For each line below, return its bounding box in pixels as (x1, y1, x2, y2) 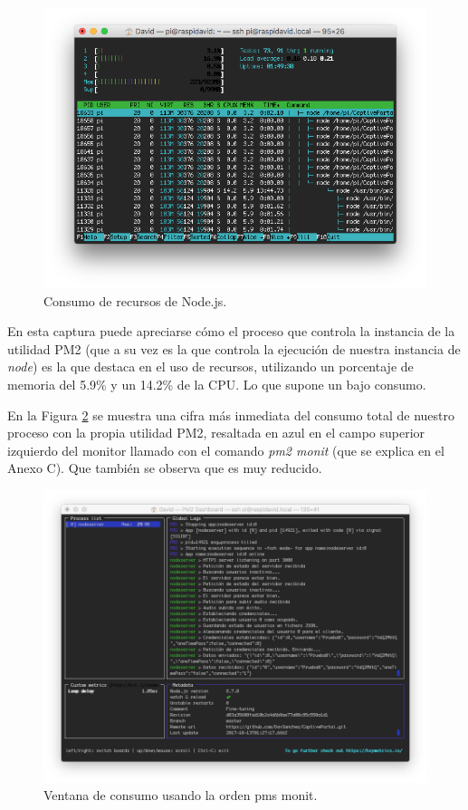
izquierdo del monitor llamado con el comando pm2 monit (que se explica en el (7, 440, 444, 459)
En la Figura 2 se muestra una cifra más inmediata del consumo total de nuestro (7, 405, 455, 424)
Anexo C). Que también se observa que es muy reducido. (7, 458, 322, 477)
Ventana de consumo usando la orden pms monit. (43, 786, 318, 805)
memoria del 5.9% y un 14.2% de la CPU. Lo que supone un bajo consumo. (7, 375, 426, 393)
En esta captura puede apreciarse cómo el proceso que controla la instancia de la (7, 322, 455, 341)
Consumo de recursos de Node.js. (43, 291, 227, 310)
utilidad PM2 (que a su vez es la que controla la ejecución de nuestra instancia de (7, 339, 461, 358)
